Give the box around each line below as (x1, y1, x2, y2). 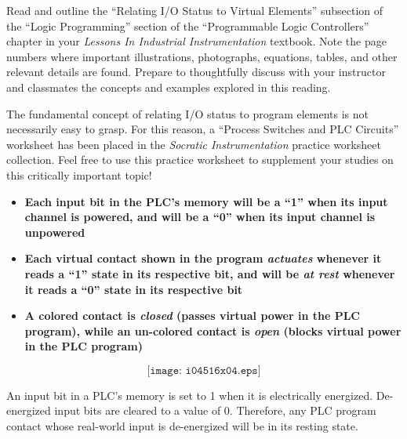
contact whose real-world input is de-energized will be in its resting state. (6, 418, 358, 434)
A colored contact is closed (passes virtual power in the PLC (24, 307, 360, 324)
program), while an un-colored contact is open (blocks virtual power (24, 322, 402, 339)
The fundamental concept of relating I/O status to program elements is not (6, 105, 369, 122)
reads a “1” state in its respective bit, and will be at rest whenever (24, 265, 395, 281)
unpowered (24, 223, 85, 240)
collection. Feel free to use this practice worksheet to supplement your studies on (6, 151, 394, 168)
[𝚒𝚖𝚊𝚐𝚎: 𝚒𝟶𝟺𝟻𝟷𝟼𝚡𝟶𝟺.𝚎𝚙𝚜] (147, 365, 261, 376)
